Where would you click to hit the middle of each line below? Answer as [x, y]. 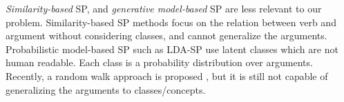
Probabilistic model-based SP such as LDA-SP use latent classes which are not [172, 49]
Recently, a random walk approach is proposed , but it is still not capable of [167, 75]
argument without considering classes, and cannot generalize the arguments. [166, 35]
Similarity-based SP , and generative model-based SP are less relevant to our [164, 8]
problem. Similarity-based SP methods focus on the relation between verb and [171, 22]
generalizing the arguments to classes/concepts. [106, 89]
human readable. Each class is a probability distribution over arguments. [159, 62]
